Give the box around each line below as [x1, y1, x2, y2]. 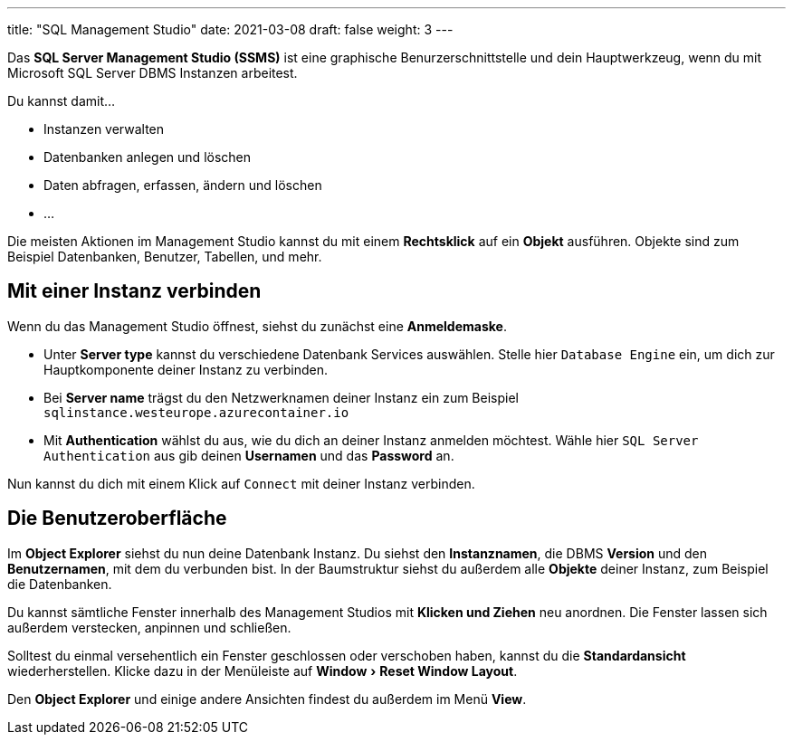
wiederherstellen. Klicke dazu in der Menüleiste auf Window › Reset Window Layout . [7, 662, 518, 679]
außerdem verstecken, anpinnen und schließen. [7, 619, 291, 635]
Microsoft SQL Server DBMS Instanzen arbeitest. [7, 65, 298, 81]
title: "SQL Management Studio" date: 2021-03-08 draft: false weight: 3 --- [7, 22, 454, 37]
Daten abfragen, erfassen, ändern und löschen [43, 177, 322, 193]
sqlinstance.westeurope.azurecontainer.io [43, 404, 349, 420]
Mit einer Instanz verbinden [7, 280, 262, 303]
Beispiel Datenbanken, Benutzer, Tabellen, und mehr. [7, 249, 322, 264]
